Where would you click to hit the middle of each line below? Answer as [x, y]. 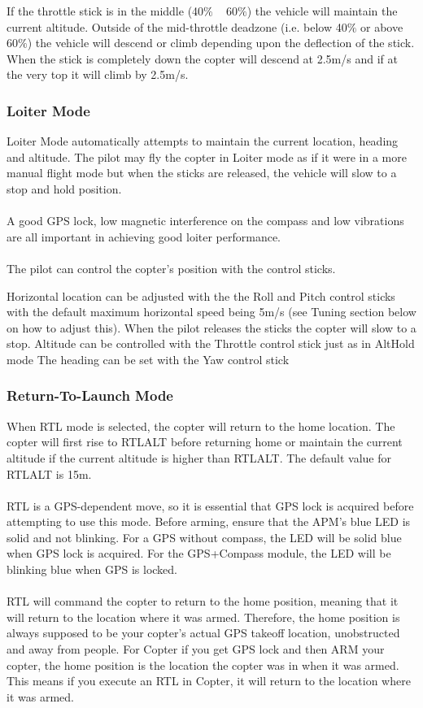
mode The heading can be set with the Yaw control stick [148, 359]
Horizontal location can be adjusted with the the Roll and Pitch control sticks [201, 295]
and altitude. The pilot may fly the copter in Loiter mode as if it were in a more [207, 156]
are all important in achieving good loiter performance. [144, 236]
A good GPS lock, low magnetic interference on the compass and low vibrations [205, 221]
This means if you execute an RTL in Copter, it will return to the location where [209, 681]
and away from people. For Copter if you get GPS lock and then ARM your [196, 649]
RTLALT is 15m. [49, 473]
